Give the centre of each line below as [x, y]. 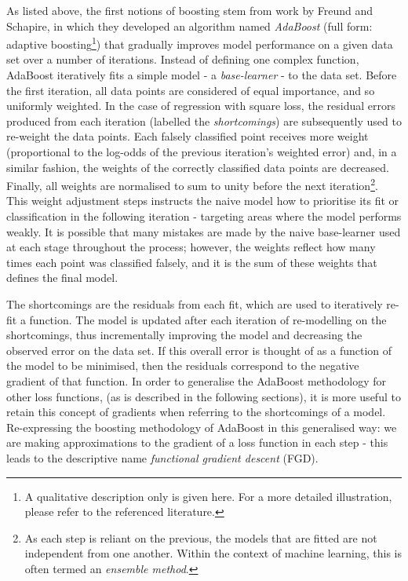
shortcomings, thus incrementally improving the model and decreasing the [184, 335]
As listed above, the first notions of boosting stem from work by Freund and [190, 10]
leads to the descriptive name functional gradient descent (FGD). [162, 457]
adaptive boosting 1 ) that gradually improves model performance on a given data [200, 43]
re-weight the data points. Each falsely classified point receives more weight [188, 136]
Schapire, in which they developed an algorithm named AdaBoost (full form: [189, 26]
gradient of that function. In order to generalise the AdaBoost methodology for [196, 380]
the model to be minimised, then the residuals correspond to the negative [183, 365]
